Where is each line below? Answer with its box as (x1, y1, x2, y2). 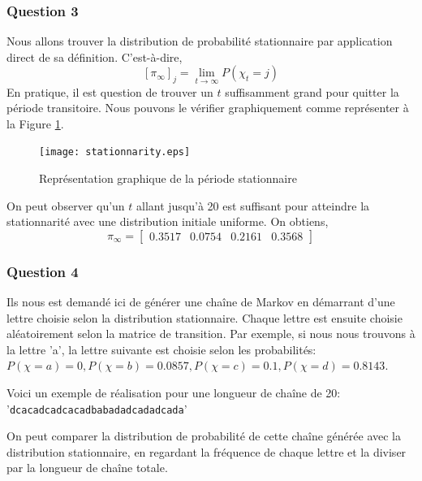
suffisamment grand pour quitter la (225, 83, 399, 100)
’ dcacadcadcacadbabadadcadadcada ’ (6, 400, 187, 417)
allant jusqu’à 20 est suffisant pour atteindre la (136, 197, 370, 214)
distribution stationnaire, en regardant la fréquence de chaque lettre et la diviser (6, 443, 407, 460)
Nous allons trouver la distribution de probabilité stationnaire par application (6, 32, 393, 50)
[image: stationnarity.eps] (39, 146, 191, 158)
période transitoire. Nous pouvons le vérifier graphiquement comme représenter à (6, 99, 409, 116)
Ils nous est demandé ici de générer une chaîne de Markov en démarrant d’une (6, 293, 395, 310)
